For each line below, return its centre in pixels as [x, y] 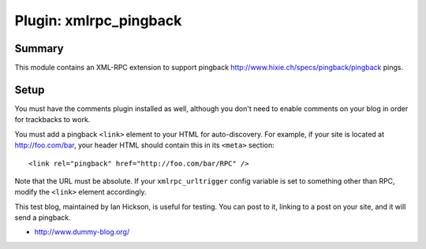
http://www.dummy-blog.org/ [82, 232]
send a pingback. [43, 217]
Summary [39, 48]
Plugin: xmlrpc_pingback [98, 20]
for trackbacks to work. [52, 120]
